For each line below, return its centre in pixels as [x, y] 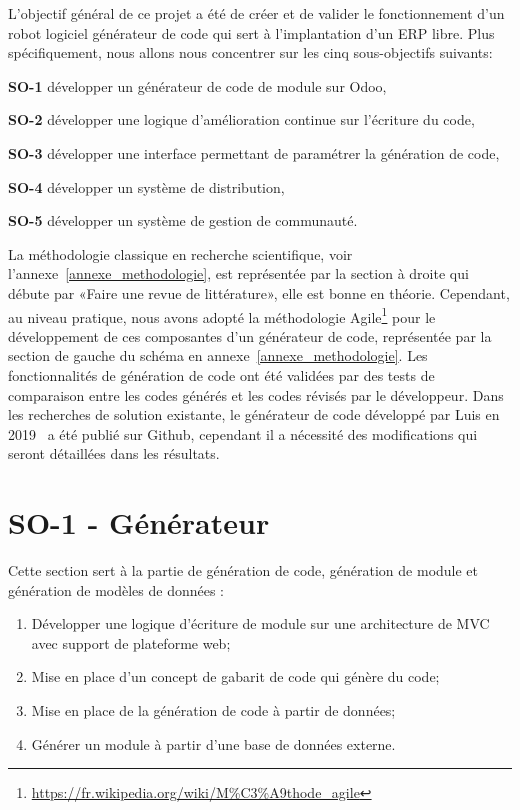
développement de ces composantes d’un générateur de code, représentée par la [250, 335]
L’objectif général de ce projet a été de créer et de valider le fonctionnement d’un [256, 13]
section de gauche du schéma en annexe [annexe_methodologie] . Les [218, 355]
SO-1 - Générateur [139, 522]
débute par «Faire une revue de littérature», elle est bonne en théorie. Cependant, [259, 292]
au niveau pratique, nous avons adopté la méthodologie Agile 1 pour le [222, 315]
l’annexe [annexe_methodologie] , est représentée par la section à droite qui [238, 273]
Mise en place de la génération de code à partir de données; [213, 710]
